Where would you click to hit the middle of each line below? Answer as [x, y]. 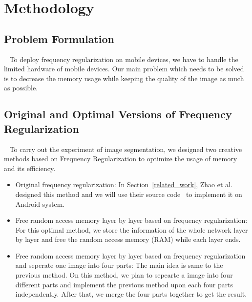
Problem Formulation [59, 38]
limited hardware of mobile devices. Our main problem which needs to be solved [124, 69]
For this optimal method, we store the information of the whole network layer [132, 229]
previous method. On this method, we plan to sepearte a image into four [124, 275]
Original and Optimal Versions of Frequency [118, 114]
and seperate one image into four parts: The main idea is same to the [119, 265]
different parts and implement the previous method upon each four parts [124, 284]
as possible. [21, 88]
